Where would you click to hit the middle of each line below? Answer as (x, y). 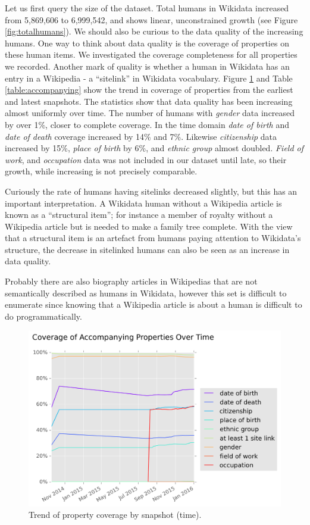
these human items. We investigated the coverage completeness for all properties (151, 54)
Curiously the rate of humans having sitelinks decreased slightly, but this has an (151, 191)
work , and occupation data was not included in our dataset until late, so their (146, 159)
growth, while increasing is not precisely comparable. (101, 171)
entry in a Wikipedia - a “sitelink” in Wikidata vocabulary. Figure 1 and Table (149, 78)
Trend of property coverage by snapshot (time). (115, 515)
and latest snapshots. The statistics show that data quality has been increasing (149, 101)
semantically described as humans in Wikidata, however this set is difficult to (146, 293)
